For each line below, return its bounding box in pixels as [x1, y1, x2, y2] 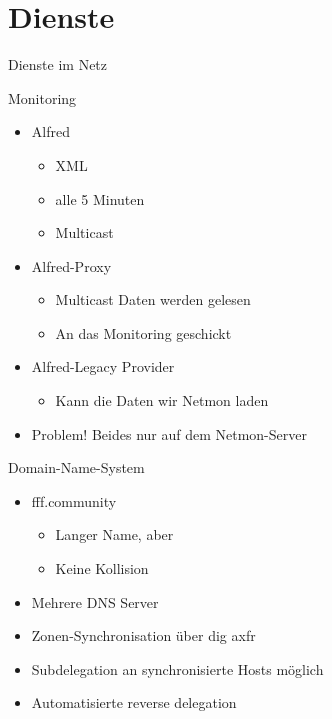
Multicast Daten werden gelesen [55, 289, 251, 310]
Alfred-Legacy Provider [31, 356, 175, 377]
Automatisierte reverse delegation [31, 692, 237, 713]
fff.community [31, 490, 117, 511]
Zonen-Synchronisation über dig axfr [31, 625, 256, 646]
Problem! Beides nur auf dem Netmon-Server [31, 423, 307, 444]
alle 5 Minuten [55, 188, 145, 209]
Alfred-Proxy [31, 255, 112, 276]
